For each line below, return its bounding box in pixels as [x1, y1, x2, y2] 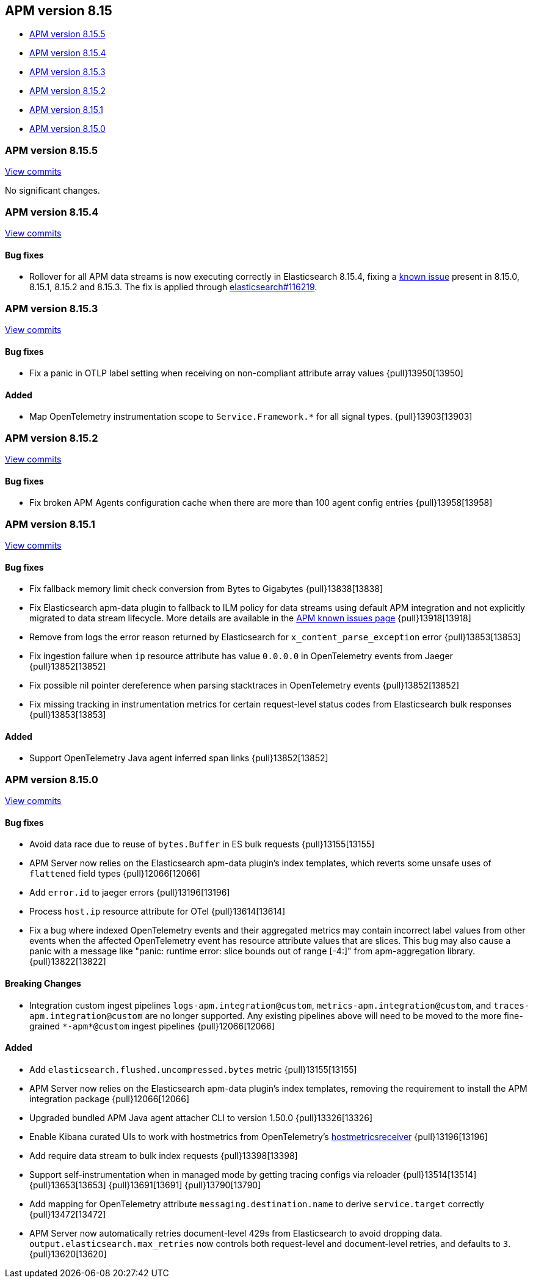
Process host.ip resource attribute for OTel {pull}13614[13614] [29, 906, 286, 917]
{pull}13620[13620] [29, 1248, 107, 1259]
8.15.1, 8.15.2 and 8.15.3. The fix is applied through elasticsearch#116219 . [29, 282, 317, 293]
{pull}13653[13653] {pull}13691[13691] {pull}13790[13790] [29, 1179, 261, 1190]
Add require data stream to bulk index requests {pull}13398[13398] [29, 1150, 298, 1161]
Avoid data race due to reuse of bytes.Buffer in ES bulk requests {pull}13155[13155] [29, 839, 375, 850]
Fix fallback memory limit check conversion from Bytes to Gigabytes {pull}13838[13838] [29, 583, 383, 594]
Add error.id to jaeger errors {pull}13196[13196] [29, 887, 230, 898]
